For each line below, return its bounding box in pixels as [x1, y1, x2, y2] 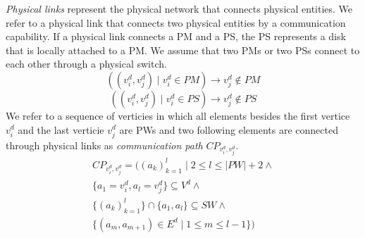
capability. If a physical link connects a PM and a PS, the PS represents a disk [6, 29, 346, 44]
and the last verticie [18, 122, 104, 137]
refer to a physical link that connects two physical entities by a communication [6, 15, 346, 30]
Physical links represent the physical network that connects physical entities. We [6, 1, 353, 15]
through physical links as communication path [6, 137, 203, 152]
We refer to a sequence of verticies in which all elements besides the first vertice [6, 108, 350, 123]
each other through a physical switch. [6, 56, 167, 71]
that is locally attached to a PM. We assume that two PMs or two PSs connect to [6, 42, 360, 57]
